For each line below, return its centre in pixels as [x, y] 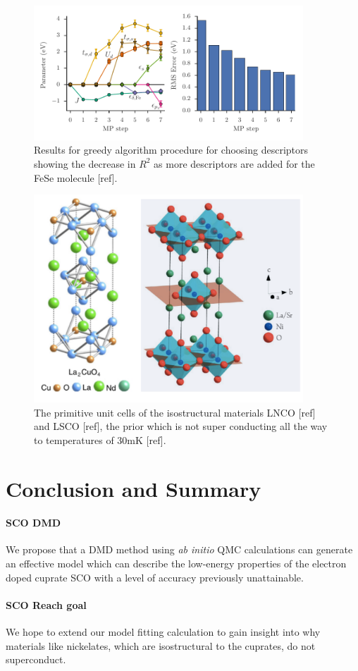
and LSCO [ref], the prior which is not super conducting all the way [181, 426]
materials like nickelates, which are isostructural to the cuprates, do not [161, 645]
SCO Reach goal [46, 604]
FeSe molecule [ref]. [76, 177]
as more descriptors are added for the [234, 163]
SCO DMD [33, 523]
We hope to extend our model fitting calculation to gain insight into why [163, 632]
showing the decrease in [85, 163]
